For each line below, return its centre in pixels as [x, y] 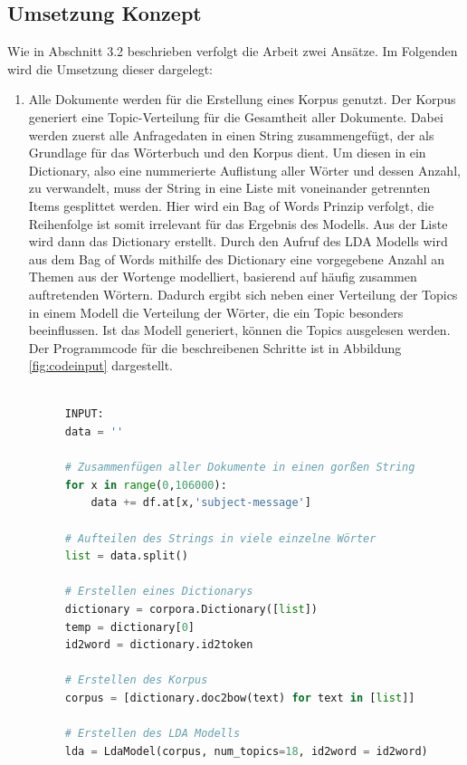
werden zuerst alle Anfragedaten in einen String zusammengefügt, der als [231, 134]
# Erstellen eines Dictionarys [159, 592]
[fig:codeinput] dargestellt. [101, 365]
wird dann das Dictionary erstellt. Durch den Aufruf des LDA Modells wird [238, 241]
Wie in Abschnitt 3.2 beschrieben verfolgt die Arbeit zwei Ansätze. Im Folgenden [233, 51]
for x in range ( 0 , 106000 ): [146, 485]
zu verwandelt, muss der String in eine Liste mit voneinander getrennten [229, 188]
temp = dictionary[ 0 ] [130, 627]
